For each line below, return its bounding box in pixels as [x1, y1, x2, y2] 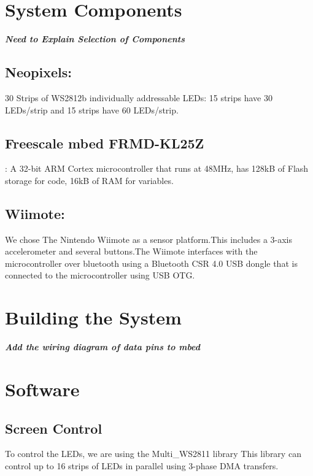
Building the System [5, 305, 182, 330]
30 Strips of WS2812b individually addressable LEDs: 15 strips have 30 [5, 91, 272, 104]
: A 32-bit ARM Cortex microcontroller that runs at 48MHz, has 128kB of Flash [5, 162, 309, 175]
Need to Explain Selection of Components [5, 33, 185, 45]
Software [5, 376, 80, 401]
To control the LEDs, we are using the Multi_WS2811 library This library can [5, 447, 301, 460]
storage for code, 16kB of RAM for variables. [5, 174, 174, 186]
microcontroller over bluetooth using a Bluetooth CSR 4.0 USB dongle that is [5, 256, 298, 269]
